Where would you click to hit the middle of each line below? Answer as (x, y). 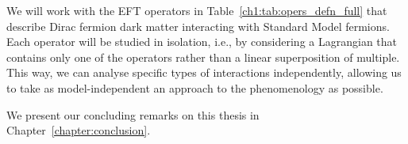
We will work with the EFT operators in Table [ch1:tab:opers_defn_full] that (197, 10)
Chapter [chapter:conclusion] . (79, 130)
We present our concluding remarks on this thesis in (133, 114)
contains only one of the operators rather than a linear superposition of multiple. (203, 57)
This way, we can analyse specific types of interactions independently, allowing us (204, 72)
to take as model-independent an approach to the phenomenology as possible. (195, 87)
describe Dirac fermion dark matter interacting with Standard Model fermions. (198, 26)
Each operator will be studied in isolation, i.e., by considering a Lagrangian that (202, 42)
